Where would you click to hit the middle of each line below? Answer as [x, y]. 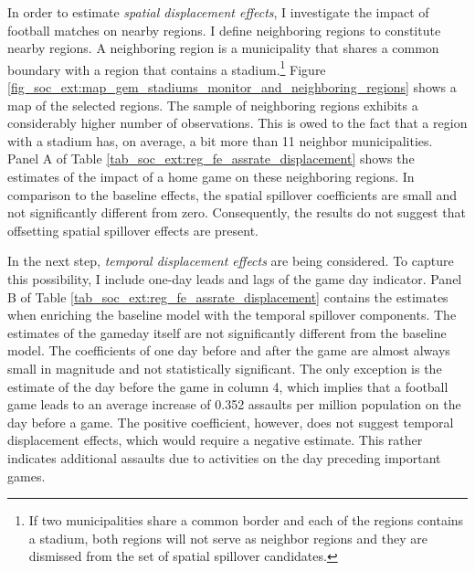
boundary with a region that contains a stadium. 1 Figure [167, 68]
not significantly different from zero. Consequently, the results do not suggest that [237, 212]
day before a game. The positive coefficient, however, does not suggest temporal [231, 422]
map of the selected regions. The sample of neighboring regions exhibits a [213, 105]
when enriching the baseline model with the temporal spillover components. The [232, 315]
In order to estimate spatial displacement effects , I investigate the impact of [218, 12]
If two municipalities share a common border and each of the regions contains [246, 520]
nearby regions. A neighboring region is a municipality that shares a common [223, 48]
